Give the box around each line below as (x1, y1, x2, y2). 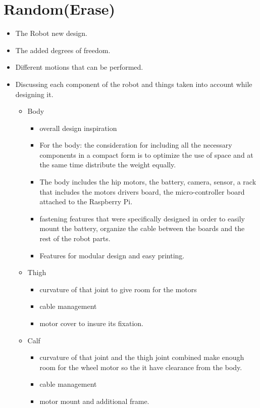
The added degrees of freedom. (15, 44, 111, 55)
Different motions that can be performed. (15, 62, 143, 72)
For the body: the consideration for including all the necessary (39, 140, 232, 150)
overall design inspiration (39, 122, 117, 133)
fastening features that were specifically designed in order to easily (39, 213, 245, 223)
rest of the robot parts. (39, 233, 111, 244)
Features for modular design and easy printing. (39, 250, 185, 260)
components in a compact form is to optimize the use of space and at (39, 149, 253, 160)
